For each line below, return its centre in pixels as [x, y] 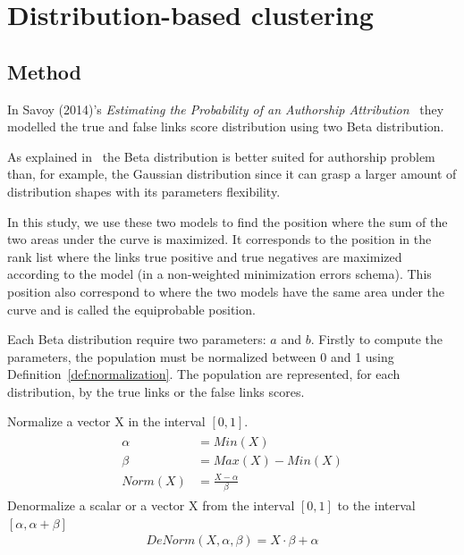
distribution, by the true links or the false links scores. [156, 391]
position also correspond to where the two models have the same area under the [226, 291]
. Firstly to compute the [376, 339]
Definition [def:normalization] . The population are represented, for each [204, 374]
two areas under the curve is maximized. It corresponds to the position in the [219, 239]
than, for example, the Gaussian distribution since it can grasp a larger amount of [232, 174]
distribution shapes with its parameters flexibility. [144, 191]
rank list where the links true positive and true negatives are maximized [205, 256]
